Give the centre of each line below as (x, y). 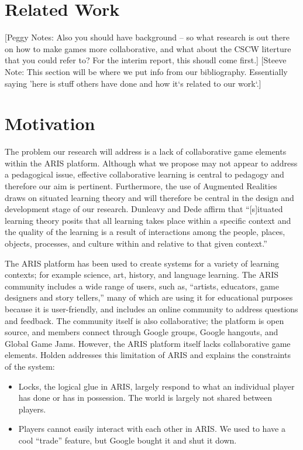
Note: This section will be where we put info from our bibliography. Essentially (146, 71)
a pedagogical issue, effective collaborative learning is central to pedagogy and (144, 174)
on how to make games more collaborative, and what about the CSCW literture (148, 48)
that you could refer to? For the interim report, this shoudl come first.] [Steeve (146, 60)
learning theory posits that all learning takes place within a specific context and (148, 220)
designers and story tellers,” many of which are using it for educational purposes (149, 297)
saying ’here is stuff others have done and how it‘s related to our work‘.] (133, 83)
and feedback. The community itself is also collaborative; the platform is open (144, 320)
